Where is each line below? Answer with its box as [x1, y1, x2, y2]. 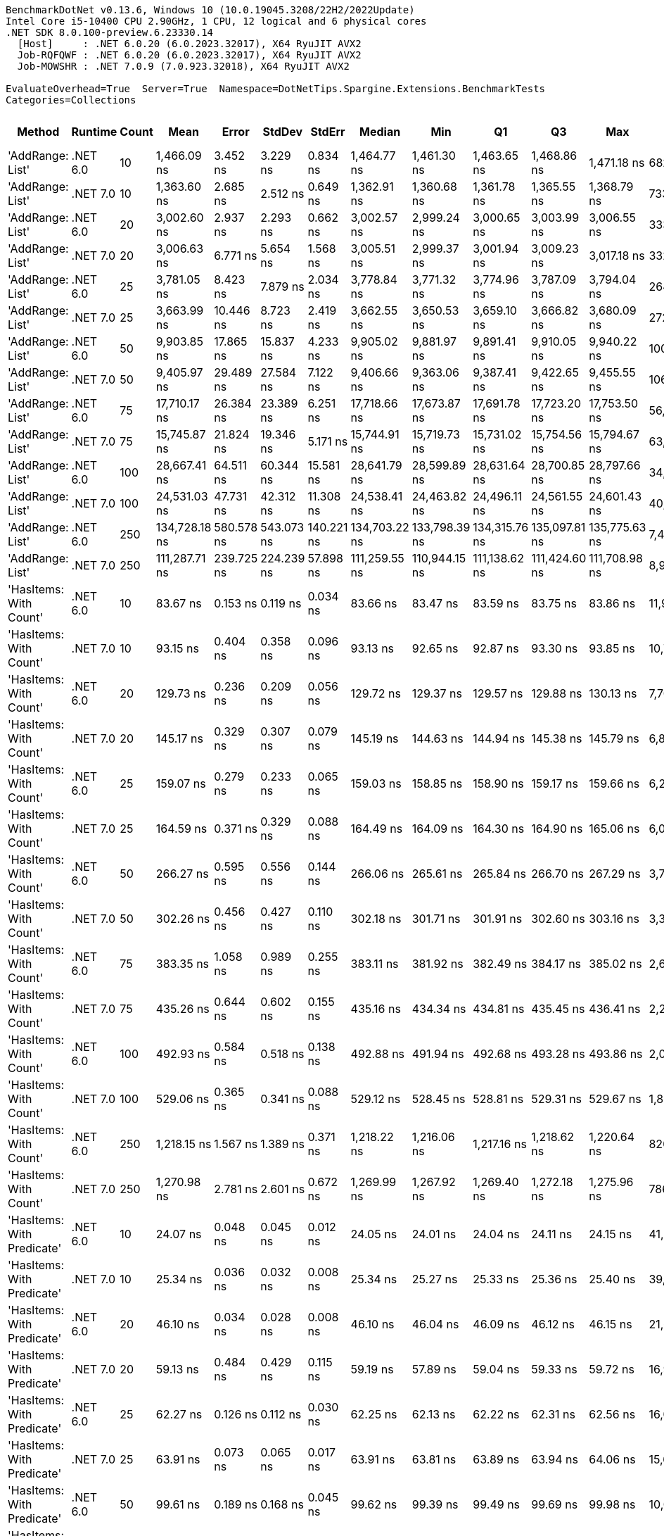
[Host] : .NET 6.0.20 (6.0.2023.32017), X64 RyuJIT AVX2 [17, 38, 362, 49]
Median [359, 125, 401, 139]
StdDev [262, 125, 303, 139]
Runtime [71, 125, 117, 139]
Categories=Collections [6, 94, 136, 106]
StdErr [310, 125, 345, 139]
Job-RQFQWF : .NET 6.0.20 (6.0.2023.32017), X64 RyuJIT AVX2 [17, 49, 362, 61]
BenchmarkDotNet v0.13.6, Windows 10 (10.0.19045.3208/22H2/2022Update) [6, 4, 415, 15]
